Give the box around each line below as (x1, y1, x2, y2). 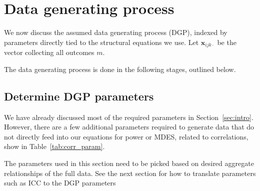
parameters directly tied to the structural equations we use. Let (4, 36, 199, 47)
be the (217, 36, 236, 47)
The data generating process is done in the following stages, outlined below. (4, 63, 236, 74)
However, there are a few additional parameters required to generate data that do (4, 121, 254, 132)
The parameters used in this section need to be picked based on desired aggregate (4, 157, 254, 168)
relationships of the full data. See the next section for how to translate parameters (4, 167, 256, 178)
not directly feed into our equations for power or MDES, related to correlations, (4, 131, 248, 141)
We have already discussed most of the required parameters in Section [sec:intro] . (4, 111, 253, 122)
